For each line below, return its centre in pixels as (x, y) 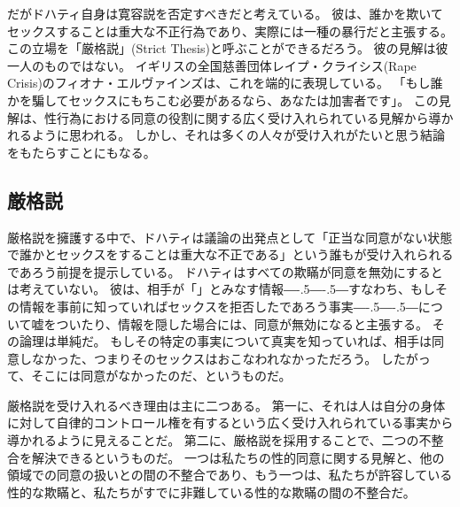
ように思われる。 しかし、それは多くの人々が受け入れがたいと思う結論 (238, 135)
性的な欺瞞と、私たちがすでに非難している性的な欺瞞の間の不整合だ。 (211, 492)
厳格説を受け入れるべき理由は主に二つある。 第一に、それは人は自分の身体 (226, 405)
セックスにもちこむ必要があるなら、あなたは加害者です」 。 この (253, 100)
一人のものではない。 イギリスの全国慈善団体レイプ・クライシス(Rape (212, 65)
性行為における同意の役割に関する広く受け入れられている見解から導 (242, 117)
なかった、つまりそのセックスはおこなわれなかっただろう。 (204, 358)
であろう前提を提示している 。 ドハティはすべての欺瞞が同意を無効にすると (225, 271)
